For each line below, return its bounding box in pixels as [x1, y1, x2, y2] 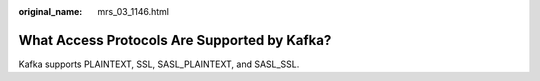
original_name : [18, 6, 83, 17]
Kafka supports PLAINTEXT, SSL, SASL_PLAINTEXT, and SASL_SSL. [18, 58, 300, 70]
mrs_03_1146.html [97, 6, 170, 17]
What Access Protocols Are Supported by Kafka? [18, 31, 332, 49]
